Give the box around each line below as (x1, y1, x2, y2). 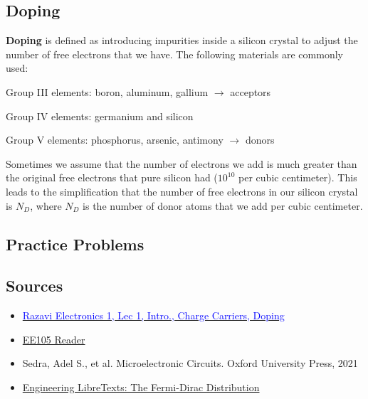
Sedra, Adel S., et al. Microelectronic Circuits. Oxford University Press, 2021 (22, 356, 358, 371)
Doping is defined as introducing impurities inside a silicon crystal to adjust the (6, 33, 358, 48)
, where (30, 198, 62, 213)
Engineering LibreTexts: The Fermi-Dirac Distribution (22, 379, 260, 394)
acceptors (230, 84, 271, 99)
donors (245, 132, 275, 147)
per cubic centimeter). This (238, 170, 357, 185)
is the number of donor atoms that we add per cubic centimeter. (83, 198, 363, 213)
